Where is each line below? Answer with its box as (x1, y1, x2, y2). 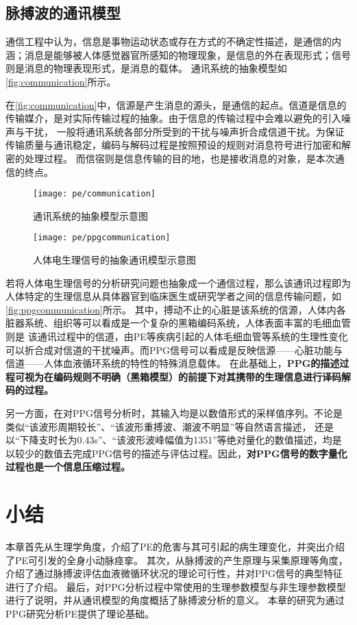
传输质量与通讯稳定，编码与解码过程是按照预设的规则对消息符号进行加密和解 (5, 138, 351, 152)
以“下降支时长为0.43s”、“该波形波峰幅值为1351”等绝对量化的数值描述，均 (5, 433, 332, 447)
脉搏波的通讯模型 (5, 2, 121, 23)
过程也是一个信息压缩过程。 (5, 459, 130, 474)
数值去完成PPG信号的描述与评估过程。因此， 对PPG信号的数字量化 (43, 446, 347, 460)
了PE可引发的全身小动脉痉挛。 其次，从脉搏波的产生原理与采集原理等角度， (5, 552, 348, 567)
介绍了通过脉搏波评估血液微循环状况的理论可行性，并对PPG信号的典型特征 (5, 566, 343, 581)
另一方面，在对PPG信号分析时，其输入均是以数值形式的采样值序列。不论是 (5, 405, 343, 420)
